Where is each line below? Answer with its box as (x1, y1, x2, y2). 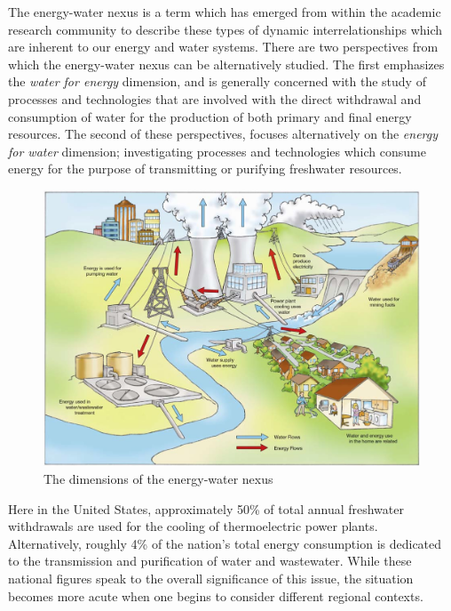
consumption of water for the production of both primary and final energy (8, 107, 412, 125)
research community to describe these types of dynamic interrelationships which (8, 20, 443, 38)
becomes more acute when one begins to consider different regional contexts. (8, 586, 423, 605)
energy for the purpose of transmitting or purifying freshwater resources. (8, 159, 402, 178)
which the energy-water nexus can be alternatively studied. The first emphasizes (8, 54, 445, 73)
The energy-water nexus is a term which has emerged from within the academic (8, 3, 441, 20)
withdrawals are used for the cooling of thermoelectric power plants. (8, 517, 378, 535)
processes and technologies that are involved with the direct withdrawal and (8, 89, 422, 108)
